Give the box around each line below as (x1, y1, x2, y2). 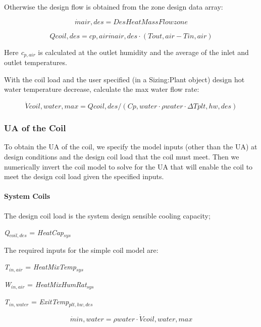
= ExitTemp (31, 296, 69, 307)
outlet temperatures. (4, 57, 67, 68)
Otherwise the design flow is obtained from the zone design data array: (4, 2, 223, 12)
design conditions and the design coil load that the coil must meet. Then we (4, 151, 239, 162)
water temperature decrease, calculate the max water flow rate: (4, 84, 199, 94)
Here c (4, 46, 24, 57)
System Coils (4, 191, 50, 201)
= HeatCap (29, 227, 64, 238)
